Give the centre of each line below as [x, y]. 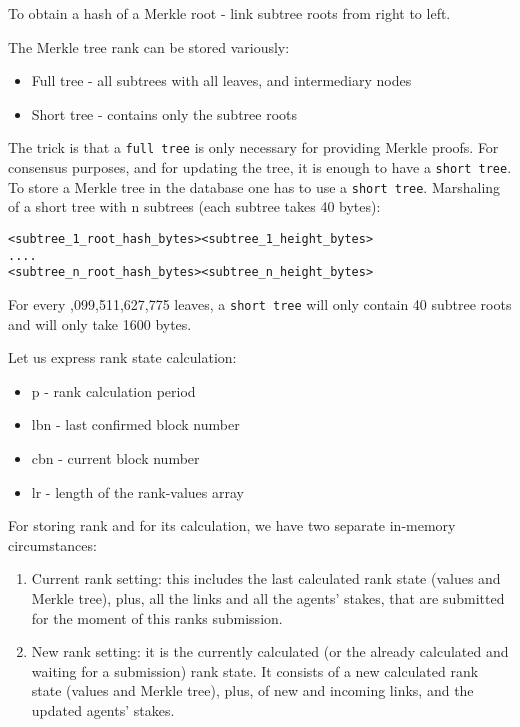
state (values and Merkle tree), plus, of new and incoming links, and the [252, 690]
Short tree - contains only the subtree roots [164, 113]
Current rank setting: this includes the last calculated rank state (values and [266, 578]
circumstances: [52, 544]
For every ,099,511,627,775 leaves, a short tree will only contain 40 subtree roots [260, 303]
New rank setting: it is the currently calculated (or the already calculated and [270, 651]
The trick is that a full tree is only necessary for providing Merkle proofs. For [253, 147]
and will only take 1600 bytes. [100, 323]
